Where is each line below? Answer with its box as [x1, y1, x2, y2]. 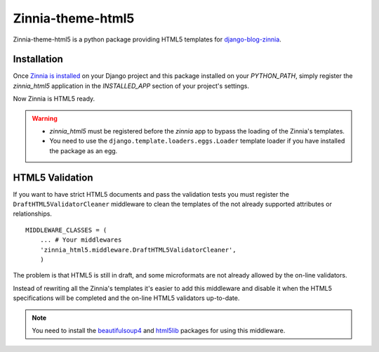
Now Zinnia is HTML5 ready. [13, 95, 95, 103]
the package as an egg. [49, 146, 118, 155]
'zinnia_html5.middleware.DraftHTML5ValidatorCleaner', [39, 246, 237, 254]
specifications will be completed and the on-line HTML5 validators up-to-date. [13, 294, 240, 302]
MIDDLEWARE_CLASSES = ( [25, 226, 107, 234]
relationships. [13, 209, 53, 218]
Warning [32, 114, 58, 122]
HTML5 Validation [13, 171, 93, 183]
